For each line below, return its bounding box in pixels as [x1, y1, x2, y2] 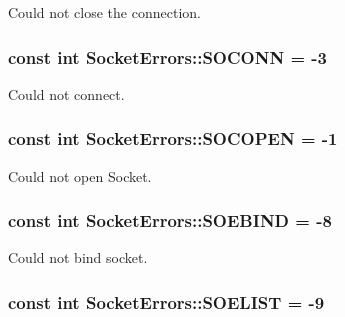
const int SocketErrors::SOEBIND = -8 [8, 208, 332, 233]
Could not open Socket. [8, 165, 152, 186]
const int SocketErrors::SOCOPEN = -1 [8, 126, 338, 151]
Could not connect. [8, 83, 125, 104]
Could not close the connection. [8, 2, 201, 22]
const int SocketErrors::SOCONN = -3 [8, 44, 328, 69]
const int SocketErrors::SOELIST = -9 [8, 289, 325, 314]
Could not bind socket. [8, 247, 148, 268]
